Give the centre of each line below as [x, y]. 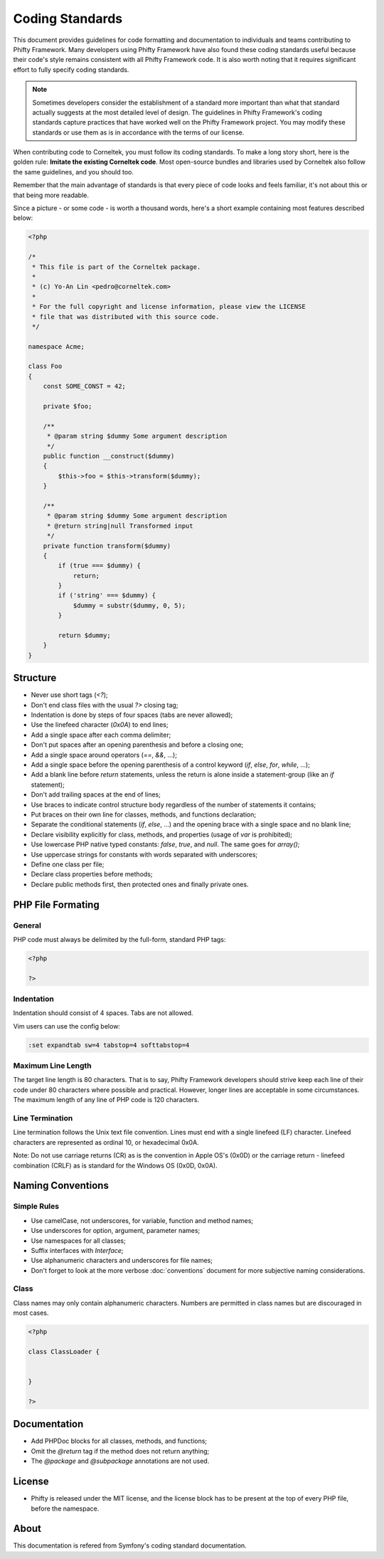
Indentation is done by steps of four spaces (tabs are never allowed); [132, 715]
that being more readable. [51, 195]
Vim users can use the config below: [67, 1026]
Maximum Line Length [52, 1066]
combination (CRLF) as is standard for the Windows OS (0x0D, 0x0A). [115, 1165]
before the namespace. [65, 1508]
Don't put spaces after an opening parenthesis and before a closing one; [137, 745]
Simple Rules [36, 1207]
